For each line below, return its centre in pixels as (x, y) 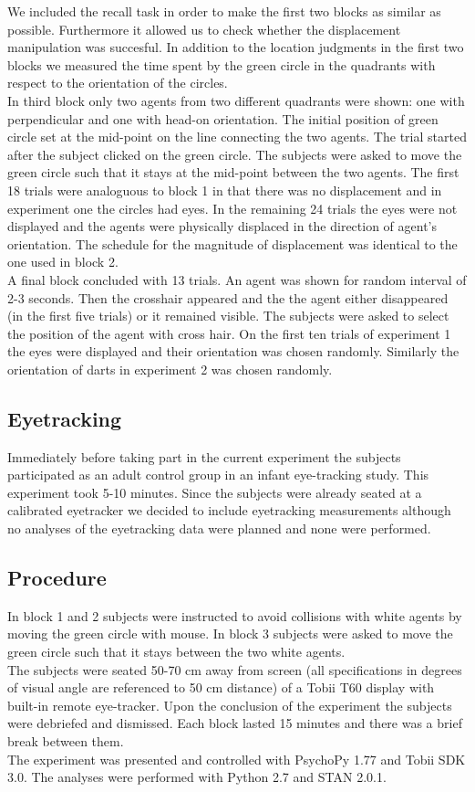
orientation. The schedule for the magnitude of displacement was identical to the (232, 243)
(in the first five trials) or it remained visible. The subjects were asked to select (228, 316)
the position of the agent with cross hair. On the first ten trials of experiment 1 (229, 333)
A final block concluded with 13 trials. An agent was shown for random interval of (237, 279)
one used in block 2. (63, 262)
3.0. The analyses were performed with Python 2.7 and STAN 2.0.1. (197, 777)
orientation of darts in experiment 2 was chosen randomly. (170, 369)
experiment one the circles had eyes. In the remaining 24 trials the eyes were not (232, 208)
